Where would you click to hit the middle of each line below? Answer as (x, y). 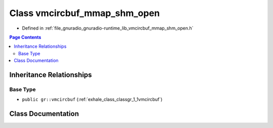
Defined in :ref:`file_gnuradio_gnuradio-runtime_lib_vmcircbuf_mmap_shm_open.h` (108, 28)
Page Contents (25, 37)
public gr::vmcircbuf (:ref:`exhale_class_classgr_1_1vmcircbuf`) (92, 99)
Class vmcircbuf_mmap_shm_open (85, 13)
